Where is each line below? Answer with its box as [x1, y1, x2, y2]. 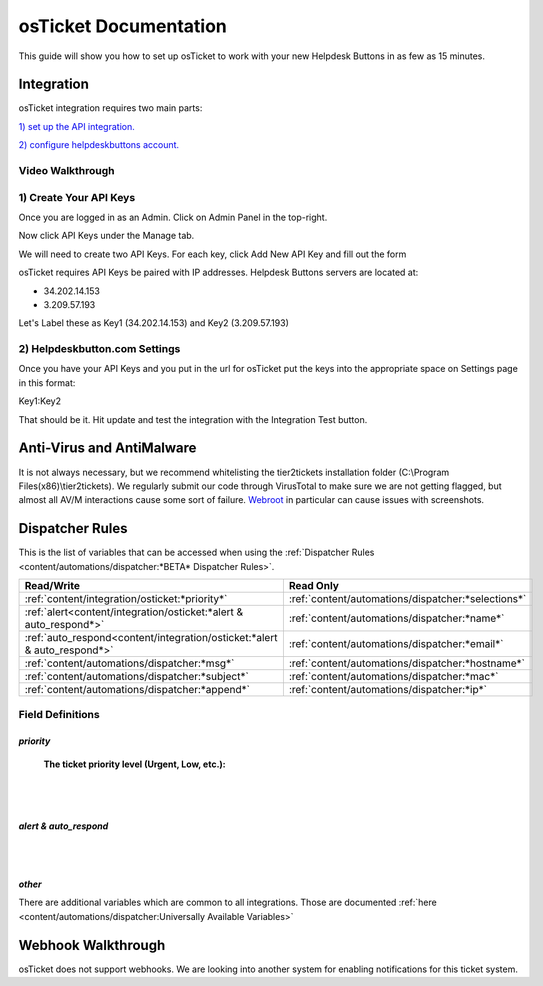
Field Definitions [18, 708, 100, 722]
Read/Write [24, 578, 80, 592]
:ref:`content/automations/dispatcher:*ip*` [288, 682, 487, 696]
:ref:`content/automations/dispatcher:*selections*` [288, 591, 527, 605]
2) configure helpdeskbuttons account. [18, 139, 180, 151]
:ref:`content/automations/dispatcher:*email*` [288, 636, 504, 650]
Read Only [288, 578, 340, 592]
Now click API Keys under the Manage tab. [18, 230, 195, 242]
